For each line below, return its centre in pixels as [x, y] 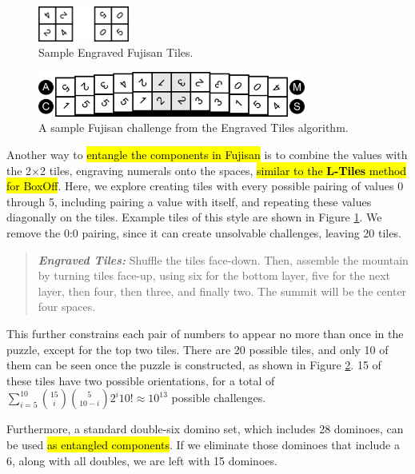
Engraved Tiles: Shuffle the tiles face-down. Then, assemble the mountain [223, 259]
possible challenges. [219, 398]
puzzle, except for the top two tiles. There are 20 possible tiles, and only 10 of [198, 349]
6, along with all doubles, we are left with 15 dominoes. [142, 460]
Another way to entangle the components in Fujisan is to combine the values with [207, 155]
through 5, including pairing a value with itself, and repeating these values [189, 201]
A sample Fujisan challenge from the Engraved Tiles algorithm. [194, 127]
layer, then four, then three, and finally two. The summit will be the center [222, 291]
